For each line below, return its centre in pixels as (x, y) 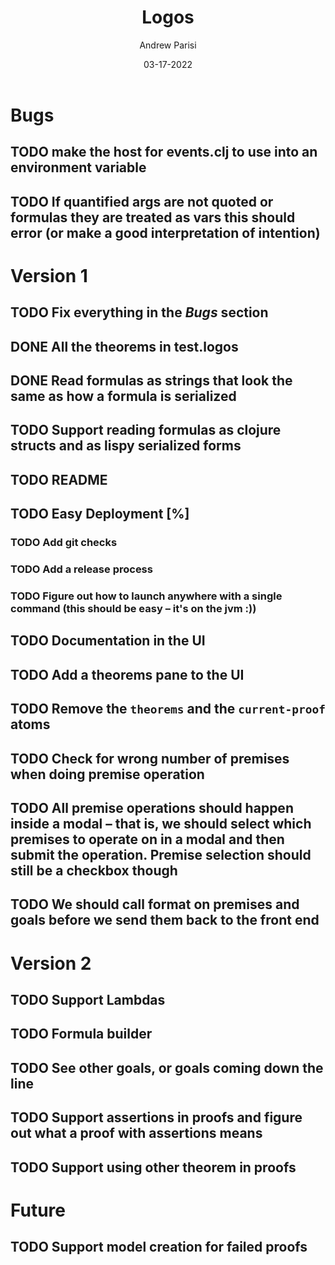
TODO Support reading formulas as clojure (146, 430)
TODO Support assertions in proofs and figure (156, 1117)
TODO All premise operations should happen (152, 807)
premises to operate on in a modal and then (147, 839)
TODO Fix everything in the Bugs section (139, 312)
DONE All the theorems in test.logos (124, 346)
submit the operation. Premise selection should (161, 854)
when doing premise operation (107, 774)
